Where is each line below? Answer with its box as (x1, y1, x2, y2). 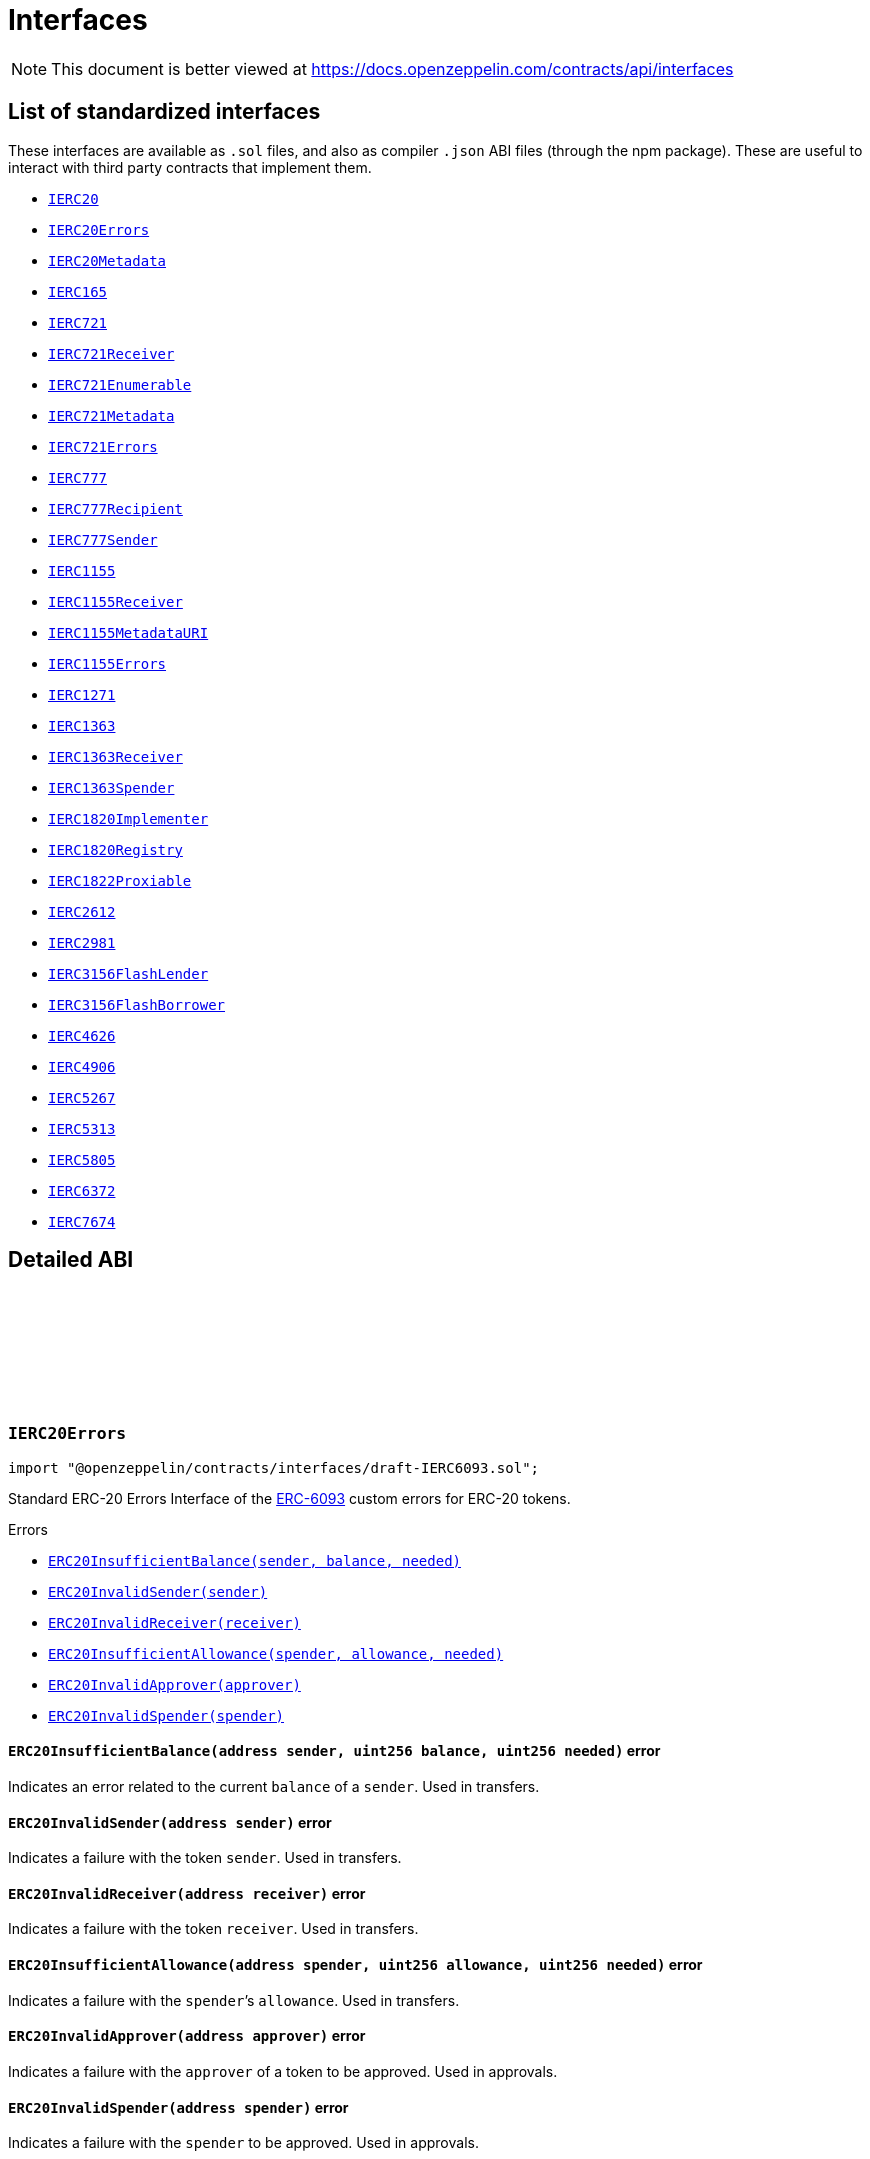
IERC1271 (48, 686, 116, 703)
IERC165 (48, 283, 108, 300)
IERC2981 (48, 934, 116, 951)
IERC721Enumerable (48, 376, 192, 393)
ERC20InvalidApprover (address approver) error (8, 2027, 366, 2045)
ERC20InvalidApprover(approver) (48, 1676, 301, 1693)
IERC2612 (48, 903, 116, 920)
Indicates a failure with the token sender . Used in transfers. (8, 1849, 402, 1867)
